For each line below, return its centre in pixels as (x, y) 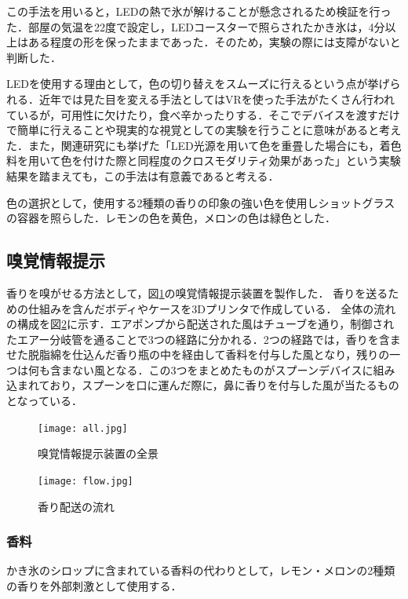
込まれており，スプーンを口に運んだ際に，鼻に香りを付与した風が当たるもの (203, 385)
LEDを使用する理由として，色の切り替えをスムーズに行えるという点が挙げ (198, 84)
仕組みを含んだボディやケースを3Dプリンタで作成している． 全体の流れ (212, 308)
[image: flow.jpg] (86, 481)
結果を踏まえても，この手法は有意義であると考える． (143, 175)
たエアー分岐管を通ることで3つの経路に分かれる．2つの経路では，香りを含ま (204, 339)
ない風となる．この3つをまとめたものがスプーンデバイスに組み (233, 369)
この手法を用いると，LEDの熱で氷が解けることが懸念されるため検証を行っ (199, 11)
